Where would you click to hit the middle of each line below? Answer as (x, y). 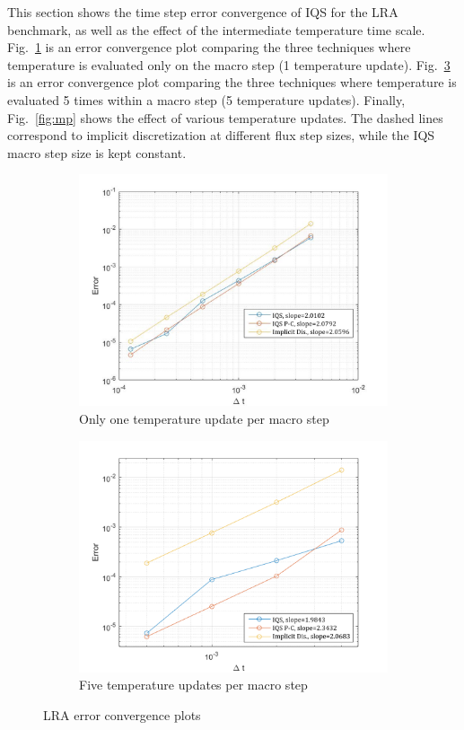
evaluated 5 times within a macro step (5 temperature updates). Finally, (206, 99)
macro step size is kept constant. (97, 152)
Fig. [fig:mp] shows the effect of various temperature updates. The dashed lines (225, 117)
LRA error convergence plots (122, 714)
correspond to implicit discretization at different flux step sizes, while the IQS (221, 135)
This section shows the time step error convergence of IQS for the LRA (203, 12)
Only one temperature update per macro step (204, 418)
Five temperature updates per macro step (193, 685)
